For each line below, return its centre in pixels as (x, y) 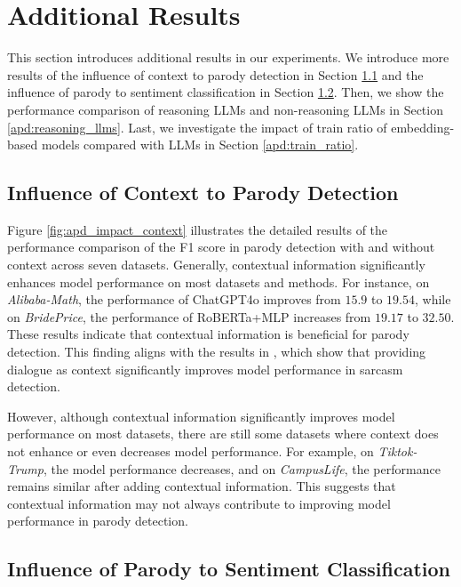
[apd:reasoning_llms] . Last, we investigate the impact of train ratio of (197, 127)
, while (433, 299)
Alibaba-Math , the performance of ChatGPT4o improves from (174, 299)
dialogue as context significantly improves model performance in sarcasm (205, 369)
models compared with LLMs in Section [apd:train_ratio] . (200, 145)
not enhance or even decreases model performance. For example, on (191, 451)
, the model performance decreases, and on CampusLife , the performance (242, 468)
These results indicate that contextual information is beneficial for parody (208, 334)
